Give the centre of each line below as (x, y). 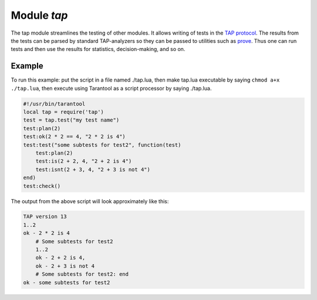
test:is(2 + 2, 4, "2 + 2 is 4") (84, 161)
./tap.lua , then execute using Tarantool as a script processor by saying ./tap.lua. (111, 88)
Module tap (39, 15)
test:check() (42, 186)
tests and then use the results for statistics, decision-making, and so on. (98, 49)
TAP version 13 (45, 217)
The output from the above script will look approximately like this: (90, 201)
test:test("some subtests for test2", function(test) (102, 145)
